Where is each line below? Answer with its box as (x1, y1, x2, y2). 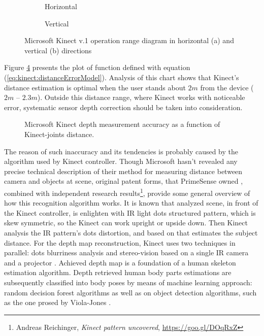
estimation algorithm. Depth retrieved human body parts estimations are (4, 267, 232, 278)
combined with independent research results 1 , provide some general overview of (4, 186, 250, 198)
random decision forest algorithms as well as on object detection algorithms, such (4, 287, 257, 297)
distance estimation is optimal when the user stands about (4, 82, 186, 92)
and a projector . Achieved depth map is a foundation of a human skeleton (4, 257, 236, 267)
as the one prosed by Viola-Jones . (4, 297, 111, 308)
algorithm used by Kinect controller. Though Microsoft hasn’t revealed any (4, 156, 238, 166)
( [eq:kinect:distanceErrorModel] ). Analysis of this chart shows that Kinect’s (4, 72, 239, 82)
